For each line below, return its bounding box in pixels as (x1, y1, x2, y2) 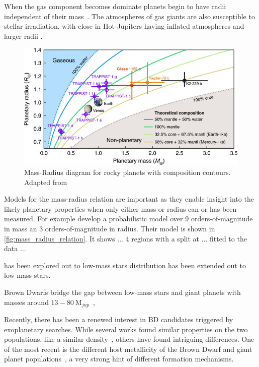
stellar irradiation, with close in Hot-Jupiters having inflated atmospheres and (4, 21, 244, 31)
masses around (4, 296, 49, 307)
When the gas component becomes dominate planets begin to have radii (4, 1, 226, 11)
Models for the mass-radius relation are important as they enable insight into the (4, 194, 254, 204)
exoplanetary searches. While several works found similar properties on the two (4, 324, 248, 334)
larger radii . (4, 30, 43, 41)
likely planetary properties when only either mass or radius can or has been (4, 203, 237, 214)
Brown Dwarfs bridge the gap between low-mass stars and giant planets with (4, 287, 241, 297)
